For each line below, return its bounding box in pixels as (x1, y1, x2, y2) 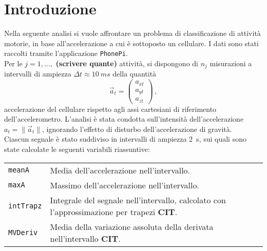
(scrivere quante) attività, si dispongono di (55, 57, 198, 68)
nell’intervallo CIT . (50, 232, 121, 244)
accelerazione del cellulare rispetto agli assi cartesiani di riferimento (4, 103, 217, 114)
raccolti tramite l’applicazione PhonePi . (4, 48, 128, 59)
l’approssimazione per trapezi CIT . (50, 205, 178, 218)
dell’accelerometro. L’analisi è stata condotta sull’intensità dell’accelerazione (4, 113, 244, 124)
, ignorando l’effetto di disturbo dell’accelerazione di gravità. (42, 123, 232, 134)
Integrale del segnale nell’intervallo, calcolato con (50, 194, 226, 206)
